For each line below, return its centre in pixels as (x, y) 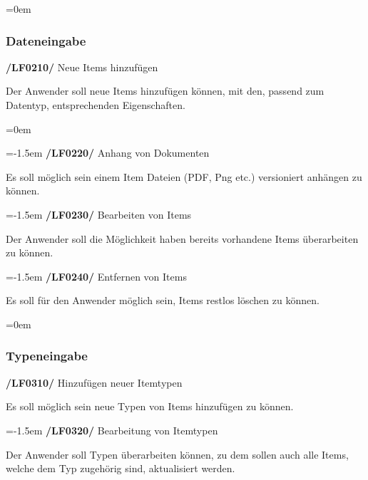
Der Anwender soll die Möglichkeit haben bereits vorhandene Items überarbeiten (182, 238)
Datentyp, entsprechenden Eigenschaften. (96, 105)
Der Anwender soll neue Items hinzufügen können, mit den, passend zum (165, 91)
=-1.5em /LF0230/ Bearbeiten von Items (99, 214)
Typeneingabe (47, 356)
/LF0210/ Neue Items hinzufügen (82, 67)
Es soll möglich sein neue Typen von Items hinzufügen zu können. (150, 406)
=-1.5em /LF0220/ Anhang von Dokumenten (108, 153)
